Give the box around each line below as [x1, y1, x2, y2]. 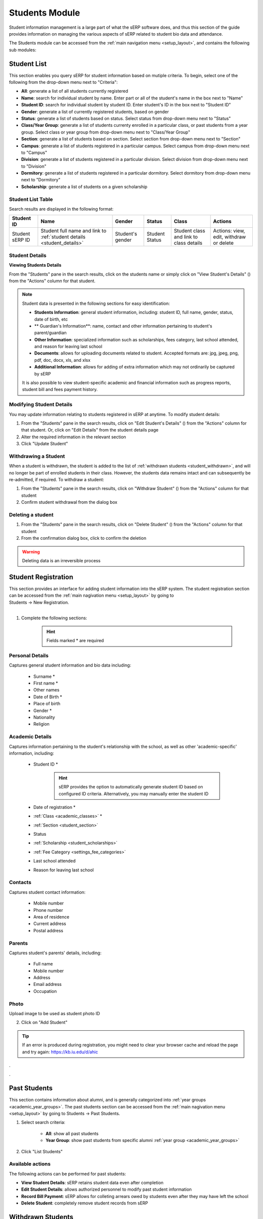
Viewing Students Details [9, 262, 62, 268]
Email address [33, 982, 62, 987]
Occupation [33, 988, 57, 994]
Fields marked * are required [46, 638, 104, 644]
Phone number [33, 907, 63, 913]
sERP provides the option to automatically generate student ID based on [58, 784, 203, 790]
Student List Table [9, 196, 53, 202]
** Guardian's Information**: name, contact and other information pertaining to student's [34, 323, 212, 329]
